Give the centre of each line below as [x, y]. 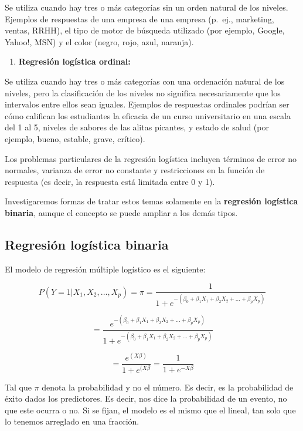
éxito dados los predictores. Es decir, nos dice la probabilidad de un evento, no [146, 398]
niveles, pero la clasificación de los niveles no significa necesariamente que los [143, 92]
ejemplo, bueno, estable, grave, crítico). [75, 138]
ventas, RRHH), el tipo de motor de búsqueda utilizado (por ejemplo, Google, [145, 30]
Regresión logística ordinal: [74, 61]
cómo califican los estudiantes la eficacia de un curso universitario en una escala [148, 115]
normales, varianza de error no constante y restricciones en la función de [135, 170]
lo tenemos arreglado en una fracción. [72, 421]
